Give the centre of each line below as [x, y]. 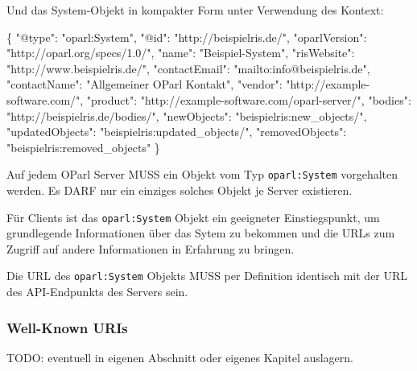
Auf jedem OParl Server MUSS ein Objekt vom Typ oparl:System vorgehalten [202, 174]
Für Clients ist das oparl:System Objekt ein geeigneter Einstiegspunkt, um [193, 217]
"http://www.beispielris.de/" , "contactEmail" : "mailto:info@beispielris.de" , [188, 68]
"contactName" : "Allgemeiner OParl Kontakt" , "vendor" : [145, 84]
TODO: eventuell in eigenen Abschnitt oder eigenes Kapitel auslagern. [180, 357]
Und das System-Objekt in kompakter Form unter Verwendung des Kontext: [195, 10]
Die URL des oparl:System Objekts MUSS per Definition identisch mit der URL [207, 276]
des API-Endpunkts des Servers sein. [97, 292]
